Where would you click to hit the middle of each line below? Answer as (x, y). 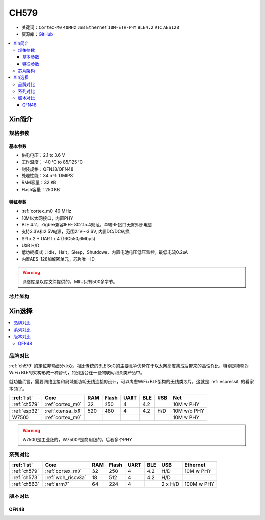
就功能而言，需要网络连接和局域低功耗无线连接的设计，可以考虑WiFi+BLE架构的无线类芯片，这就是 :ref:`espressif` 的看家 (132, 382)
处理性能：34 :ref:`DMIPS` (48, 175)
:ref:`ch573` (26, 477)
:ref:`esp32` (26, 411)
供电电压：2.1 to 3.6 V (43, 155)
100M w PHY (199, 484)
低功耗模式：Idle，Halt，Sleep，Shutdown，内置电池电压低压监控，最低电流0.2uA (105, 252)
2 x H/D (170, 484)
